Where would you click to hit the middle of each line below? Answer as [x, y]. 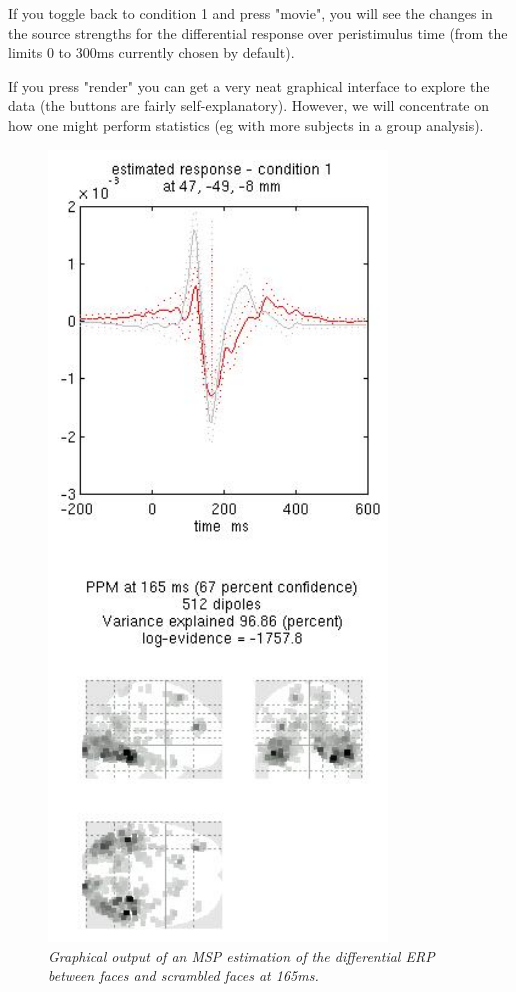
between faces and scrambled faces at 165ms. [183, 975]
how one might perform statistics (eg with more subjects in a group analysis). [246, 124]
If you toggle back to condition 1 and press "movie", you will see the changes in [250, 13]
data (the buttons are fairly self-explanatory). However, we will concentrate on [249, 105]
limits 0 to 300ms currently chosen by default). [151, 52]
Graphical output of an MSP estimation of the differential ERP [241, 955]
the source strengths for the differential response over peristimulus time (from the [258, 32]
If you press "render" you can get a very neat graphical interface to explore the [249, 85]
